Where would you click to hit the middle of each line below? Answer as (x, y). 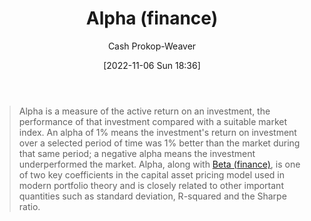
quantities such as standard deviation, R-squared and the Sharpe (152, 196)
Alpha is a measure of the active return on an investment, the (144, 111)
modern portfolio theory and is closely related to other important (151, 185)
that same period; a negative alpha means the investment (137, 153)
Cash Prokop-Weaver (152, 46)
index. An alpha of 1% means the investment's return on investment (157, 132)
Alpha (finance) (152, 18)
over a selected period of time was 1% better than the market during (159, 143)
